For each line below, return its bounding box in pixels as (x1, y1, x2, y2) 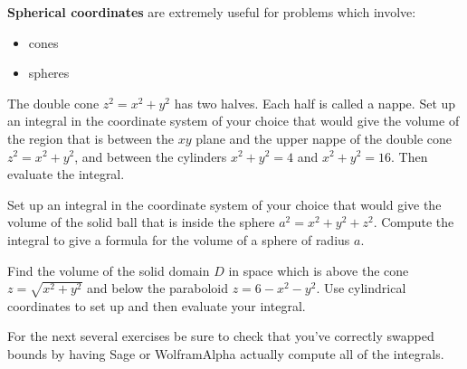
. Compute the (373, 213, 454, 232)
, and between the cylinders (74, 147, 227, 166)
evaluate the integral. (7, 165, 125, 184)
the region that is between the (7, 128, 175, 147)
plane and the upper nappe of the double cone (195, 128, 453, 147)
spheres (28, 63, 70, 82)
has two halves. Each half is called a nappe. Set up (174, 93, 456, 112)
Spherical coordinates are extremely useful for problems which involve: (7, 3, 416, 21)
